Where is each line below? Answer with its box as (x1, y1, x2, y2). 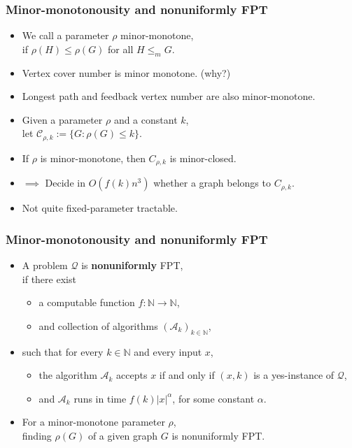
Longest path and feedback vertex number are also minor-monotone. (22, 89, 316, 103)
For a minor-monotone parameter (22, 414, 165, 429)
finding (22, 428, 52, 443)
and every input (134, 344, 202, 359)
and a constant (113, 112, 178, 127)
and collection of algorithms (38, 318, 158, 333)
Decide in (45, 175, 85, 190)
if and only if (159, 368, 215, 382)
